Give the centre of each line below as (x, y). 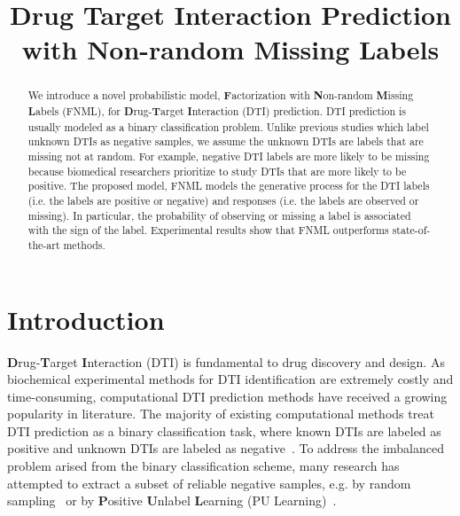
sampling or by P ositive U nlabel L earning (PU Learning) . (172, 500)
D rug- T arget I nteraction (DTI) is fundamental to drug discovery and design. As (226, 361)
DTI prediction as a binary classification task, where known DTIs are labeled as (224, 430)
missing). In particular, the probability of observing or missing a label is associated (219, 215)
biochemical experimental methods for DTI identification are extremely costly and (230, 379)
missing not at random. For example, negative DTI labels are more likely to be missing (229, 156)
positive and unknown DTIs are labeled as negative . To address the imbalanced (226, 448)
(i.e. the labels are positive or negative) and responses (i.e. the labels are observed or (223, 200)
